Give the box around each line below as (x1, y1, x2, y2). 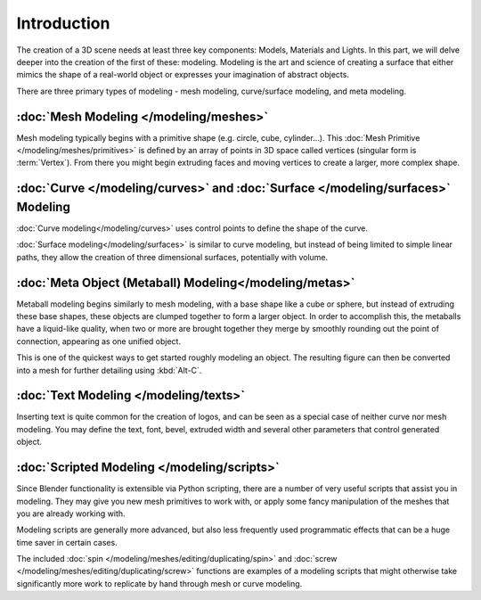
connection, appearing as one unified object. (16, 335, 182, 347)
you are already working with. (16, 508, 126, 519)
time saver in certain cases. (16, 537, 118, 547)
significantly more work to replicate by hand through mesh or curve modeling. (16, 578, 303, 588)
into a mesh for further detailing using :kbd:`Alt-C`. (16, 365, 202, 375)
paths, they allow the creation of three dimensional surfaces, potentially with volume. (16, 251, 329, 262)
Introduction (16, 13, 110, 33)
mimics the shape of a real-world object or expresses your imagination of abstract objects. (16, 70, 349, 80)
